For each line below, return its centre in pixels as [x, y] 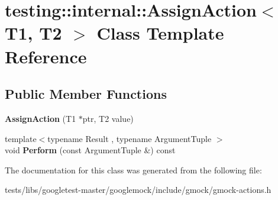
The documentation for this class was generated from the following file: [133, 170]
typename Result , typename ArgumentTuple [130, 138]
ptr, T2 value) [108, 118]
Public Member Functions [86, 94]
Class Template [160, 33]
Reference [46, 56]
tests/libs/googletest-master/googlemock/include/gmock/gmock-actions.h [138, 190]
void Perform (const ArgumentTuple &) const [90, 150]
